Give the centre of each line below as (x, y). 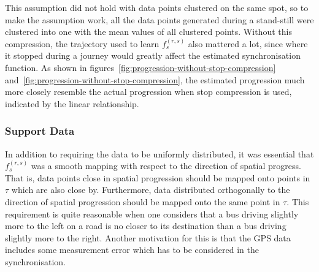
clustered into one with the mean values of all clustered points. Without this (148, 32)
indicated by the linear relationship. (72, 103)
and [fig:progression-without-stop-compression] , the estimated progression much (155, 79)
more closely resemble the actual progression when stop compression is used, (148, 92)
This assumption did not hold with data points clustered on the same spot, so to (157, 7)
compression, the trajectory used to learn (82, 43)
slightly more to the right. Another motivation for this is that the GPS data (148, 237)
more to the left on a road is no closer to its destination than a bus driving (146, 226)
